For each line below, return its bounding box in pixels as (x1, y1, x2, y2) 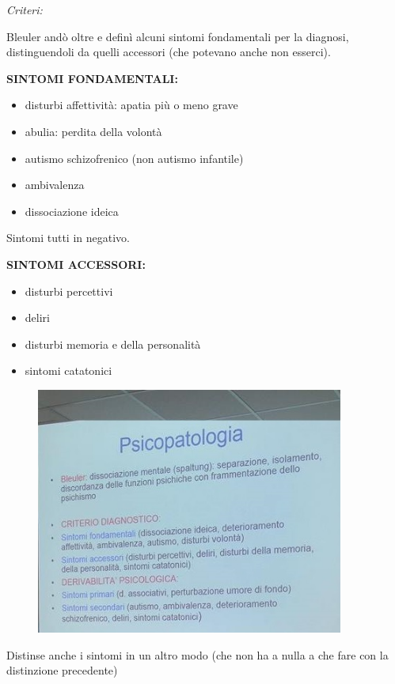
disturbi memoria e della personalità (25, 335, 201, 352)
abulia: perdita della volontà (25, 123, 162, 139)
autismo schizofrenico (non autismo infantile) (25, 149, 244, 166)
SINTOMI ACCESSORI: (6, 255, 146, 272)
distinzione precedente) (6, 662, 118, 678)
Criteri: (6, 2, 43, 17)
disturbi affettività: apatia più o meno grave (25, 96, 238, 113)
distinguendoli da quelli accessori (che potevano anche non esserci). (6, 43, 331, 60)
